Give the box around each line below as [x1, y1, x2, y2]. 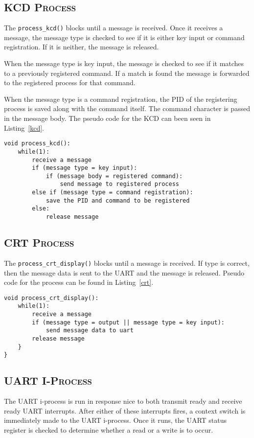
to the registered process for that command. [4, 77, 136, 88]
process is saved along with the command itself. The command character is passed [4, 103, 251, 114]
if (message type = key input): [32, 164, 138, 172]
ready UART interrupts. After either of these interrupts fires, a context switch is [4, 405, 246, 415]
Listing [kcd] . [4, 122, 44, 133]
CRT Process [4, 235, 74, 250]
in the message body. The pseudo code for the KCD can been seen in [4, 113, 211, 123]
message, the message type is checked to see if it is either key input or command [4, 32, 245, 42]
